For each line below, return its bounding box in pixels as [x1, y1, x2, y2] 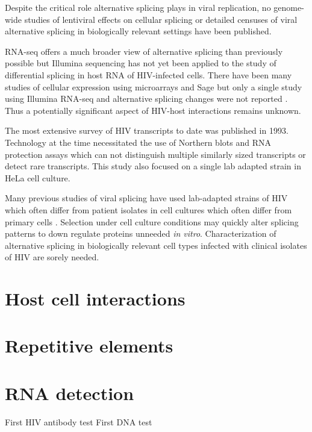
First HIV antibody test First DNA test [5, 415, 152, 428]
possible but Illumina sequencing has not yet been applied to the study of [5, 57, 276, 69]
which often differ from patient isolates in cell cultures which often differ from [5, 203, 292, 216]
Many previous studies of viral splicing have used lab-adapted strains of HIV [5, 192, 288, 204]
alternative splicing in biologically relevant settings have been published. [5, 25, 272, 37]
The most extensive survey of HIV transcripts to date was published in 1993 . [5, 124, 289, 137]
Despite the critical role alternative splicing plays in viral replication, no [5, 1, 271, 13]
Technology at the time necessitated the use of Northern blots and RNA [5, 136, 271, 148]
